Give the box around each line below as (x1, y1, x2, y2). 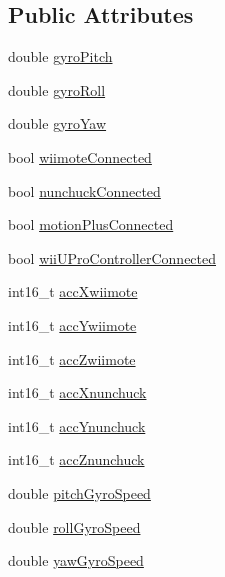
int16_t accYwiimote (8, 314, 137, 335)
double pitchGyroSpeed (8, 482, 151, 503)
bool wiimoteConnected (8, 146, 152, 167)
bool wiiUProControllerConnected (8, 247, 217, 268)
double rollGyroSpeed (8, 516, 141, 537)
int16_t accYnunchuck (8, 415, 146, 436)
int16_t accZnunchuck (8, 449, 145, 470)
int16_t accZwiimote (8, 348, 136, 369)
